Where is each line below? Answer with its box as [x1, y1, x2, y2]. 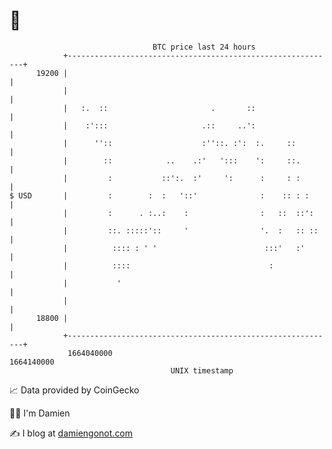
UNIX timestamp [170, 365, 234, 376]
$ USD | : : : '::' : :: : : [9, 190, 310, 201]
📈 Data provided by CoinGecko [9, 384, 140, 396]
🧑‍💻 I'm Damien [9, 407, 71, 419]
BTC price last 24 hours [152, 42, 256, 52]
